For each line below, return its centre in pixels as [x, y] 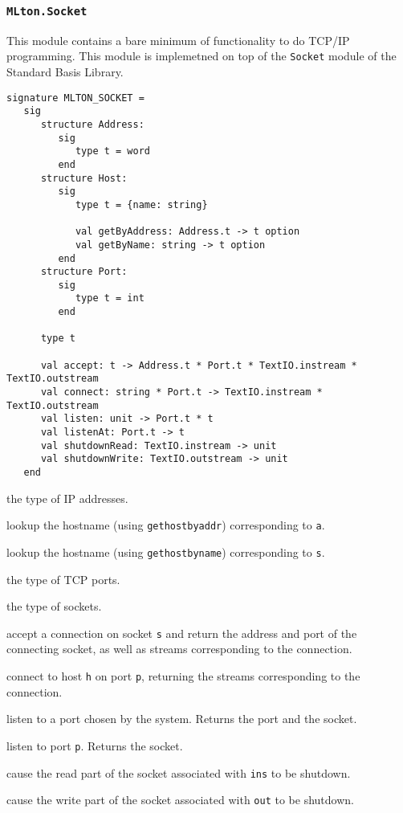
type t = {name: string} [141, 204]
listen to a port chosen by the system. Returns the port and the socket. [182, 719]
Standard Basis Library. [65, 72]
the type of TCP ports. [63, 579]
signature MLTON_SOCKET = [75, 98]
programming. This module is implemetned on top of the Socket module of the [201, 56]
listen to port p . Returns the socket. [95, 745]
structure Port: [84, 272]
